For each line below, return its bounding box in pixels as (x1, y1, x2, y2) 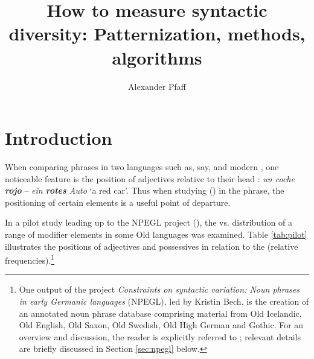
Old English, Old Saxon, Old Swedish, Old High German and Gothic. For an (19, 319, 304, 331)
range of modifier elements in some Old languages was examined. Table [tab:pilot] (5, 228, 307, 240)
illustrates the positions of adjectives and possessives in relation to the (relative (5, 240, 298, 252)
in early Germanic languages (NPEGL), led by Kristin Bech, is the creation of (19, 295, 309, 308)
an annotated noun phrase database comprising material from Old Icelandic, (19, 307, 302, 319)
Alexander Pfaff (128, 80, 186, 92)
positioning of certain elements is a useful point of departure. (5, 195, 231, 208)
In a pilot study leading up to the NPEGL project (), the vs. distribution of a (5, 216, 292, 229)
